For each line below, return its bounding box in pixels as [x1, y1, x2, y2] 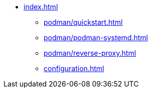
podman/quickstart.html [44, 18, 123, 26]
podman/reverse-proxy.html [44, 49, 136, 57]
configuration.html [44, 64, 104, 73]
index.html [24, 2, 58, 11]
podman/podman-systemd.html [44, 33, 148, 42]
